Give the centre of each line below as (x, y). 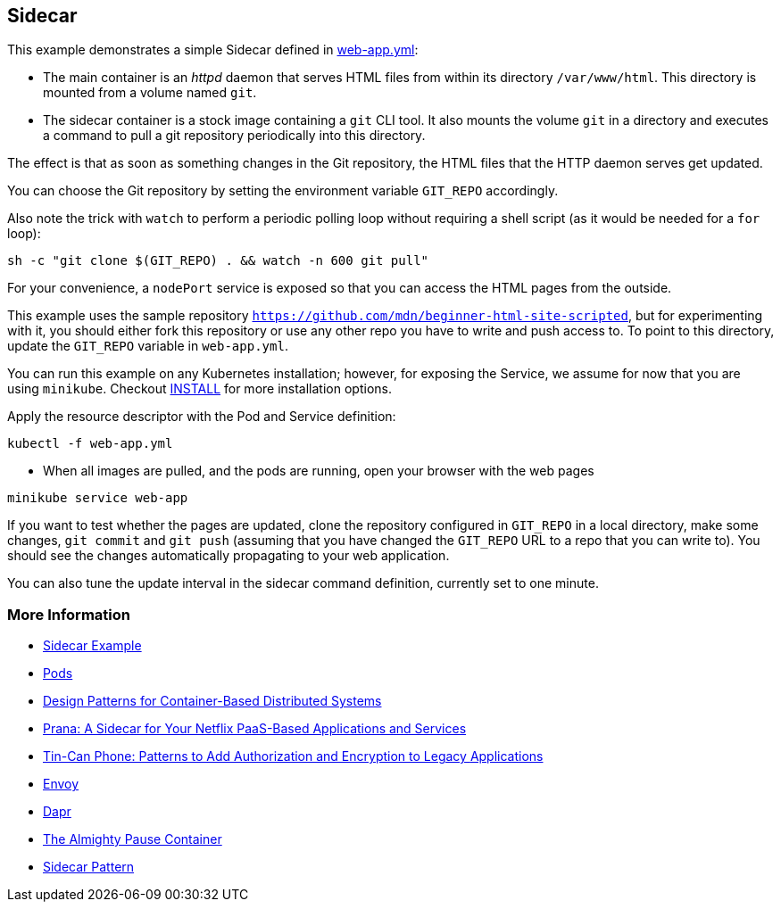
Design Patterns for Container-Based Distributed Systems (212, 701)
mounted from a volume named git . (150, 93)
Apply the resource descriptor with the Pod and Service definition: (202, 417)
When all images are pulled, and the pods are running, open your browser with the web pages (319, 471)
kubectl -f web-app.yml (90, 444)
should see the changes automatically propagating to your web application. (228, 556)
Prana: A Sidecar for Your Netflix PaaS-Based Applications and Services (255, 729)
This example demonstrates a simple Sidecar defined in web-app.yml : (213, 50)
